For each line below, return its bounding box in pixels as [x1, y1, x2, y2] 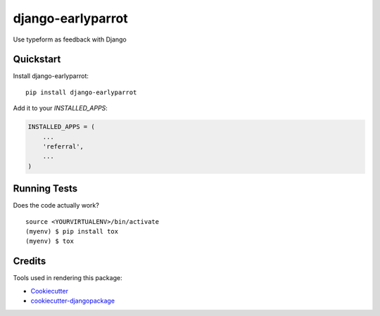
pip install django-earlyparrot [25, 88, 137, 96]
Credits [13, 255, 46, 267]
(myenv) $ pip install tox [25, 227, 119, 236]
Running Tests [13, 183, 77, 195]
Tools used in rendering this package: [13, 274, 122, 282]
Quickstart [13, 53, 61, 65]
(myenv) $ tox [25, 237, 74, 246]
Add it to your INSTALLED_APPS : [13, 104, 108, 113]
